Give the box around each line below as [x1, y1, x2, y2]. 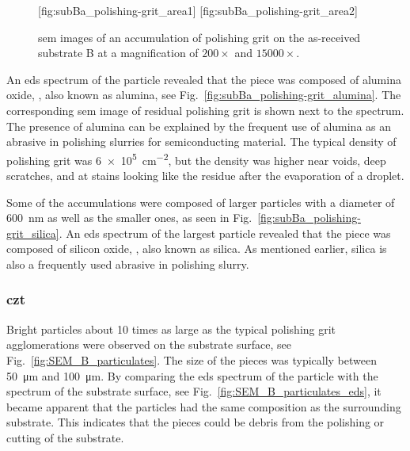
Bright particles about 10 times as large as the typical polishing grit [6, 320, 336, 337]
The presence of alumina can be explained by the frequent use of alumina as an [6, 117, 392, 134]
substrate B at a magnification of [38, 44, 199, 61]
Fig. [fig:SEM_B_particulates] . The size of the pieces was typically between [6, 351, 377, 368]
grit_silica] [6, 224, 59, 241]
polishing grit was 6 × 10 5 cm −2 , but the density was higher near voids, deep [6, 149, 386, 168]
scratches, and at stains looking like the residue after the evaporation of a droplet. [6, 167, 404, 183]
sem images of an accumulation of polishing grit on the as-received [38, 29, 361, 45]
